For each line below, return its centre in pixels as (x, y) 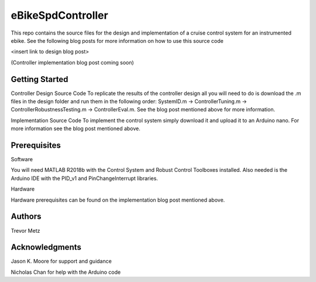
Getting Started (39, 79)
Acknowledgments (46, 247)
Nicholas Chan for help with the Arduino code (66, 272)
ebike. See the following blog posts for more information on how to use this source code (117, 40)
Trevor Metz (25, 230)
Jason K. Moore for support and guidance (61, 261)
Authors (26, 217)
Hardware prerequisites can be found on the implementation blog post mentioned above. (118, 200)
